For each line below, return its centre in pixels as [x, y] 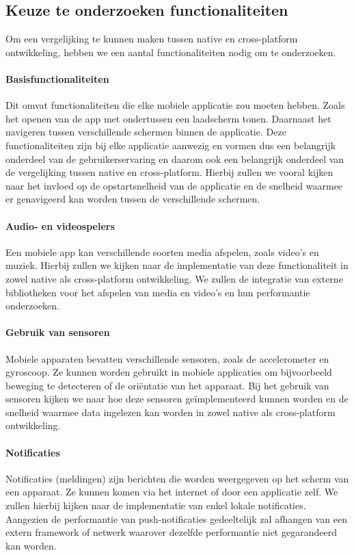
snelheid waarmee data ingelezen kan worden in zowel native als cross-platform [171, 412]
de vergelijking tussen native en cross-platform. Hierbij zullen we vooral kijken [169, 172]
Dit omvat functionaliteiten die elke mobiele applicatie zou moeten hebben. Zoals [175, 105]
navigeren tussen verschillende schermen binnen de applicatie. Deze [146, 132]
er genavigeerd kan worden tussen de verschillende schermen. [133, 199]
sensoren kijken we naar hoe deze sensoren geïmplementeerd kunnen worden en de [177, 399]
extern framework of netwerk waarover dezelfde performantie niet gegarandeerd [171, 532]
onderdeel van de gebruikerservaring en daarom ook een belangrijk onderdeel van [175, 158]
